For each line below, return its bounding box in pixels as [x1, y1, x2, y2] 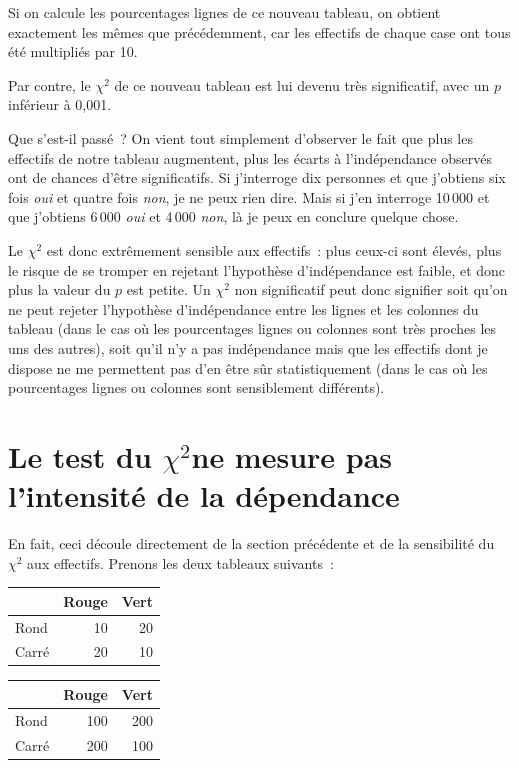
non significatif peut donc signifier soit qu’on [234, 279, 508, 300]
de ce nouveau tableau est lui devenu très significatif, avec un [114, 74, 490, 95]
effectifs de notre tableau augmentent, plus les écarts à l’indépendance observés [8, 147, 492, 168]
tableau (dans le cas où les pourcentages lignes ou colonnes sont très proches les [8, 318, 497, 339]
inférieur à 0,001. [8, 94, 112, 115]
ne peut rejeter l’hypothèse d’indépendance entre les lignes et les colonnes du [8, 298, 479, 319]
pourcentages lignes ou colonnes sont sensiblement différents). [8, 377, 385, 398]
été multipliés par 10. [8, 41, 138, 62]
